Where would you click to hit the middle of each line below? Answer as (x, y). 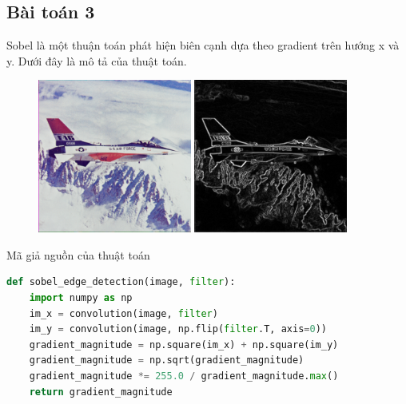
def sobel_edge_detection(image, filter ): (121, 282)
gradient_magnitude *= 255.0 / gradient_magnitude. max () (184, 376)
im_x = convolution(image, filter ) (123, 313)
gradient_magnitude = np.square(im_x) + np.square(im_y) (184, 345)
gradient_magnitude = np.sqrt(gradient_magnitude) (167, 360)
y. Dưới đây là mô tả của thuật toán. (97, 60)
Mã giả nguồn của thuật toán (78, 254)
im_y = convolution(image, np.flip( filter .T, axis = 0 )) (178, 329)
